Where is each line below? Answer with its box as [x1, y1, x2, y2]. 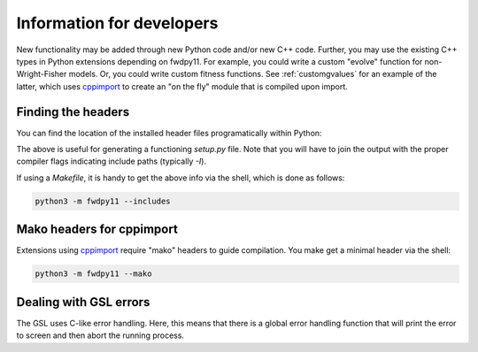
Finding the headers [16, 104, 130, 119]
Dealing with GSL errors [16, 295, 150, 310]
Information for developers [16, 13, 219, 33]
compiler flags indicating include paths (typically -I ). [16, 156, 207, 167]
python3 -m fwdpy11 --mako [35, 269, 152, 279]
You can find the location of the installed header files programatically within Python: [16, 127, 322, 138]
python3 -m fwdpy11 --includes [35, 195, 172, 206]
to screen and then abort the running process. [16, 330, 185, 341]
